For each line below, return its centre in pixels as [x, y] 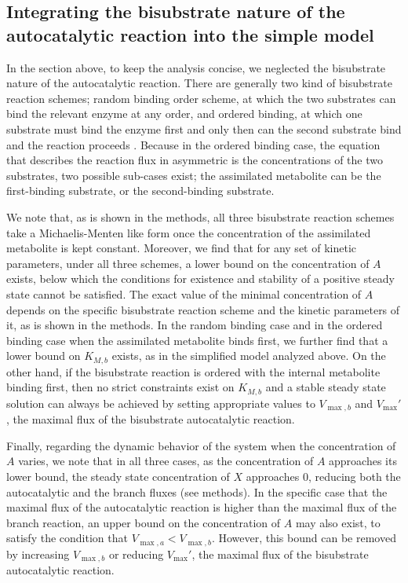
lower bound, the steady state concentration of [118, 477]
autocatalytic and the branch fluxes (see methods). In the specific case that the [197, 491]
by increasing [38, 554]
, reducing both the [354, 477]
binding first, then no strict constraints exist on [120, 387]
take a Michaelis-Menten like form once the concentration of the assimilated [189, 232]
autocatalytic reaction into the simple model [190, 34]
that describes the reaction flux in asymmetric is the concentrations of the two [195, 160]
